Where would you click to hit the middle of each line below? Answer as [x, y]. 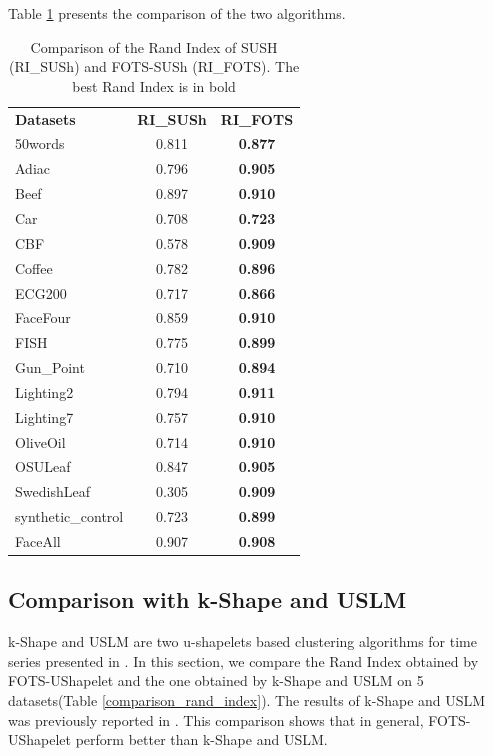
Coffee [34, 267]
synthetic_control [69, 516]
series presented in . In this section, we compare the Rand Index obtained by [243, 660]
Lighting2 [44, 391]
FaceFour [43, 317]
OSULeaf [43, 466]
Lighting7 [44, 416]
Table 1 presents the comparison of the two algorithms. [177, 13]
